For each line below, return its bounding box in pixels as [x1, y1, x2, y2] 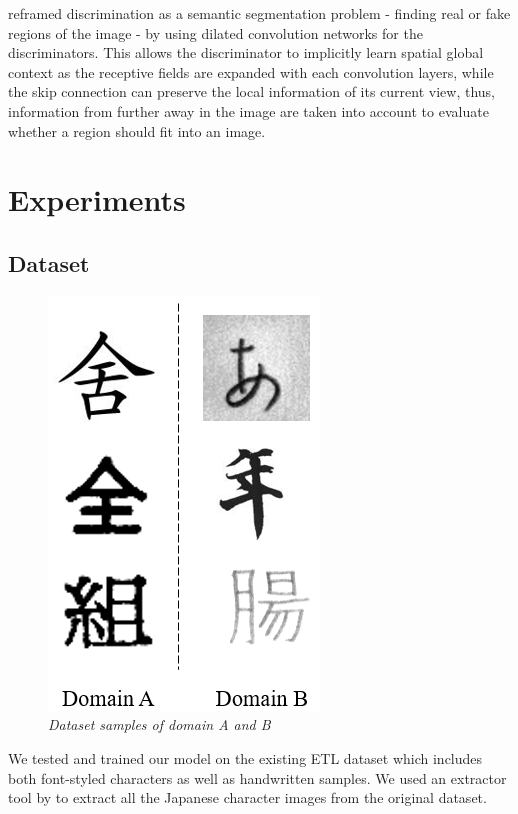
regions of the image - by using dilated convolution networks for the [8, 22, 423, 43]
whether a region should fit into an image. [8, 120, 266, 141]
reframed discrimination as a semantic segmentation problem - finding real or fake [8, 3, 511, 23]
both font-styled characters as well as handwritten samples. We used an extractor [8, 767, 507, 788]
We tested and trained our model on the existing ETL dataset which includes [8, 747, 483, 768]
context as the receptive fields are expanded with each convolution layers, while [8, 61, 494, 82]
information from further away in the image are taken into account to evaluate [8, 100, 489, 121]
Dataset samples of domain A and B [48, 714, 271, 735]
